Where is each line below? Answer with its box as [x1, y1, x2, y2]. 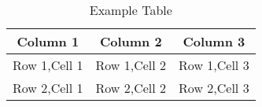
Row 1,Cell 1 [13, 56, 83, 74]
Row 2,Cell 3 [179, 79, 249, 97]
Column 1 [17, 32, 79, 50]
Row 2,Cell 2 [95, 79, 167, 97]
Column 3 [183, 32, 245, 50]
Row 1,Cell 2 [95, 56, 167, 74]
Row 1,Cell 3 [179, 56, 249, 74]
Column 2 [99, 32, 162, 50]
